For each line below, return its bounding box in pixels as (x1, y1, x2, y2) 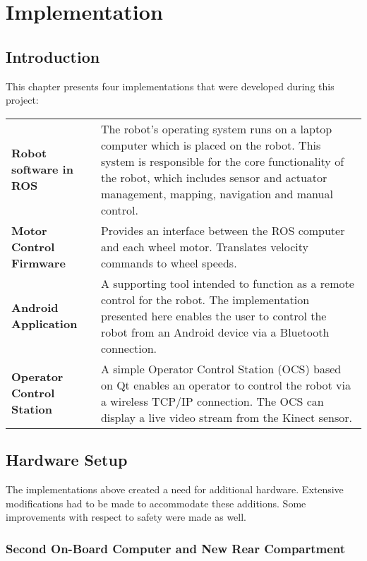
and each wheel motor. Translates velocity (100, 238, 308, 255)
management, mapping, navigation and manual (100, 185, 333, 202)
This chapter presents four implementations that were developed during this (6, 78, 335, 93)
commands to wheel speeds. (100, 254, 237, 271)
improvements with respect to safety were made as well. (6, 509, 247, 524)
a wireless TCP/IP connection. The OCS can (100, 392, 324, 409)
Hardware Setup (6, 449, 128, 471)
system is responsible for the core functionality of (100, 152, 344, 169)
